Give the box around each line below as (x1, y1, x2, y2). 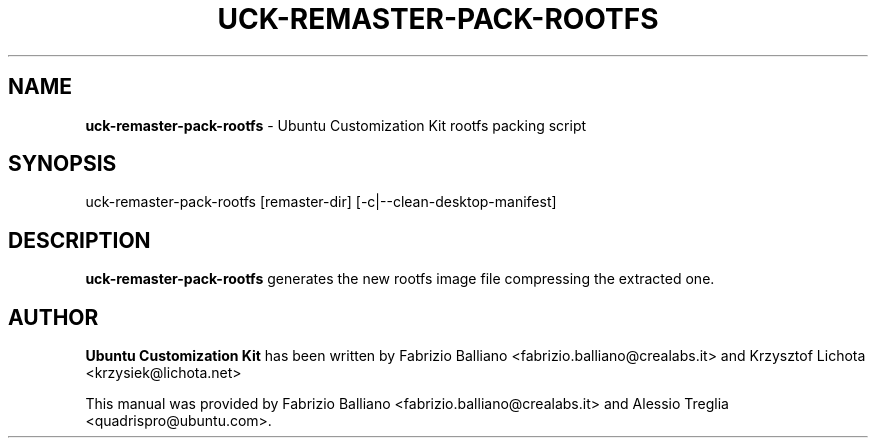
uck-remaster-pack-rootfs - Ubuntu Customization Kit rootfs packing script (85, 116, 587, 134)
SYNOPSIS (8, 151, 117, 177)
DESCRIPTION (8, 227, 151, 253)
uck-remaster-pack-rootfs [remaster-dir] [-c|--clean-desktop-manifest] (85, 193, 557, 211)
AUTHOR (8, 304, 99, 330)
